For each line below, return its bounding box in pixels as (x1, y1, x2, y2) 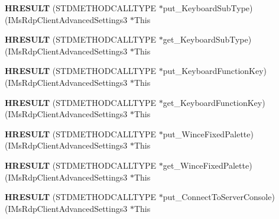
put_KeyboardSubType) (163, 2, 253, 14)
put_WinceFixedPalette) (163, 127, 254, 140)
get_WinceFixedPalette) (163, 159, 252, 171)
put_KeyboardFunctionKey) (163, 65, 267, 77)
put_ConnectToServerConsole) (163, 191, 275, 203)
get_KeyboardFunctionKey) (163, 96, 265, 108)
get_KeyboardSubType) (163, 33, 252, 46)
